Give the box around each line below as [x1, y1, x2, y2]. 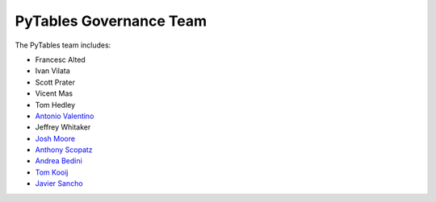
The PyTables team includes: [15, 40, 111, 50]
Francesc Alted [35, 55, 86, 64]
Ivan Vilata [35, 66, 70, 76]
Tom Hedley [35, 100, 76, 109]
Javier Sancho [35, 179, 84, 188]
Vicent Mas [35, 89, 73, 98]
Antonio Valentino [35, 111, 94, 121]
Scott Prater [35, 77, 76, 87]
